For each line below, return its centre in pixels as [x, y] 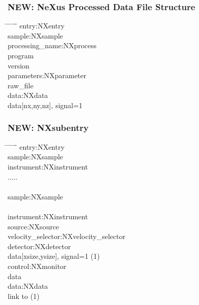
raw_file [21, 85]
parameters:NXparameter [47, 75]
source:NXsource [34, 226]
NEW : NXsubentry [48, 128]
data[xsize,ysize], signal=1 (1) [54, 256]
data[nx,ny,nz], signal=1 [45, 105]
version [19, 65]
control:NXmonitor [37, 266]
